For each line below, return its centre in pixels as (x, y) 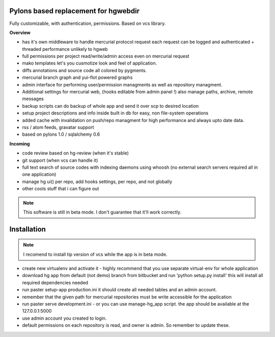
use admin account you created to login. (64, 318)
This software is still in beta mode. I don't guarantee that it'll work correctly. (102, 212)
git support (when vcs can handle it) (60, 160)
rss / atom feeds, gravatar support (58, 127)
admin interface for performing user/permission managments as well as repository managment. (122, 84)
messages (33, 99)
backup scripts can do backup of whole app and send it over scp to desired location (111, 106)
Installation (28, 229)
